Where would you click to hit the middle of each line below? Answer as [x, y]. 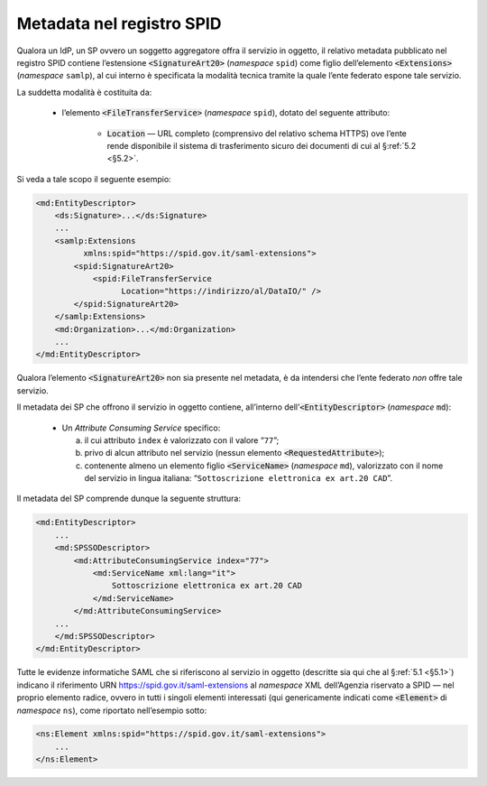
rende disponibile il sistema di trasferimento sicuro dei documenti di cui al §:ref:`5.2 [262, 145]
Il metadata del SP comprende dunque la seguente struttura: [129, 499]
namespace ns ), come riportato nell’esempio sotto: [112, 710]
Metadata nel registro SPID [119, 23]
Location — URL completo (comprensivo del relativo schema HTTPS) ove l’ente [257, 133]
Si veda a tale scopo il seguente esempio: [94, 179]
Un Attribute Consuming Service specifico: [141, 428]
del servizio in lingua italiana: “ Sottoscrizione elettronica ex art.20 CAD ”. [238, 478]
